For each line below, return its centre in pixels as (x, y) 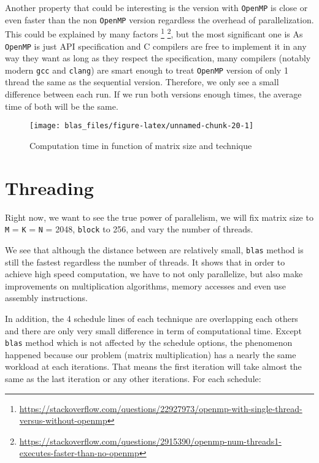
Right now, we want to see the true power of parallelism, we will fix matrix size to (159, 217)
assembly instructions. (46, 298)
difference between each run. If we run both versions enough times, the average (153, 94)
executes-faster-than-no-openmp (79, 453)
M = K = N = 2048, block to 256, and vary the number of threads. (129, 229)
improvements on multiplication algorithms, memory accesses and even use (145, 285)
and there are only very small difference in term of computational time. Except (153, 330)
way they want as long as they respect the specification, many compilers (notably (158, 58)
